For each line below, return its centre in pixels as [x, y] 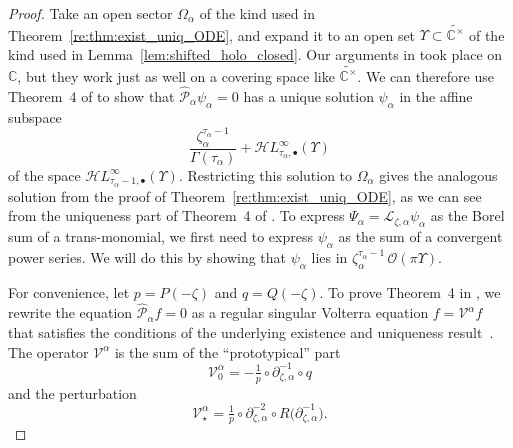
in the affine [436, 96]
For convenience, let [69, 291]
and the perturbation [72, 392]
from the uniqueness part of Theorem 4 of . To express [176, 215]
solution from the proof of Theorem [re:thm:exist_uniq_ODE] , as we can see [245, 195]
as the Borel [467, 215]
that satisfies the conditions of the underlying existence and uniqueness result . [251, 332]
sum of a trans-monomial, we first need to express [160, 236]
